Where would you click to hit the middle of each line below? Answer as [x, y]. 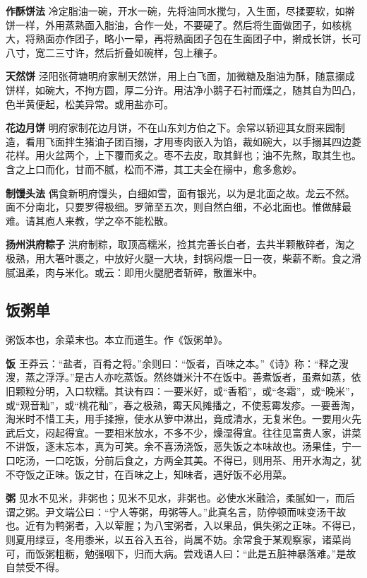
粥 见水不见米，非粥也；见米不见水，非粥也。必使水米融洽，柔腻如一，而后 [180, 498]
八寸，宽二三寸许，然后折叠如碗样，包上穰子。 [114, 52]
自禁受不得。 [35, 567]
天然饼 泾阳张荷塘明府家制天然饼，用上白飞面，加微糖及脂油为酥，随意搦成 [180, 76]
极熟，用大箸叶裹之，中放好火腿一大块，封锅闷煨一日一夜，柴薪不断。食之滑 [183, 258]
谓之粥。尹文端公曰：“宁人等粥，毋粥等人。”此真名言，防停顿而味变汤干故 [176, 511]
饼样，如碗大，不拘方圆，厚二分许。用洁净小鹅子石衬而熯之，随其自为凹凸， [183, 89]
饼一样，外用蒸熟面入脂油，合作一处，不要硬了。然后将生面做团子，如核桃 [179, 24]
